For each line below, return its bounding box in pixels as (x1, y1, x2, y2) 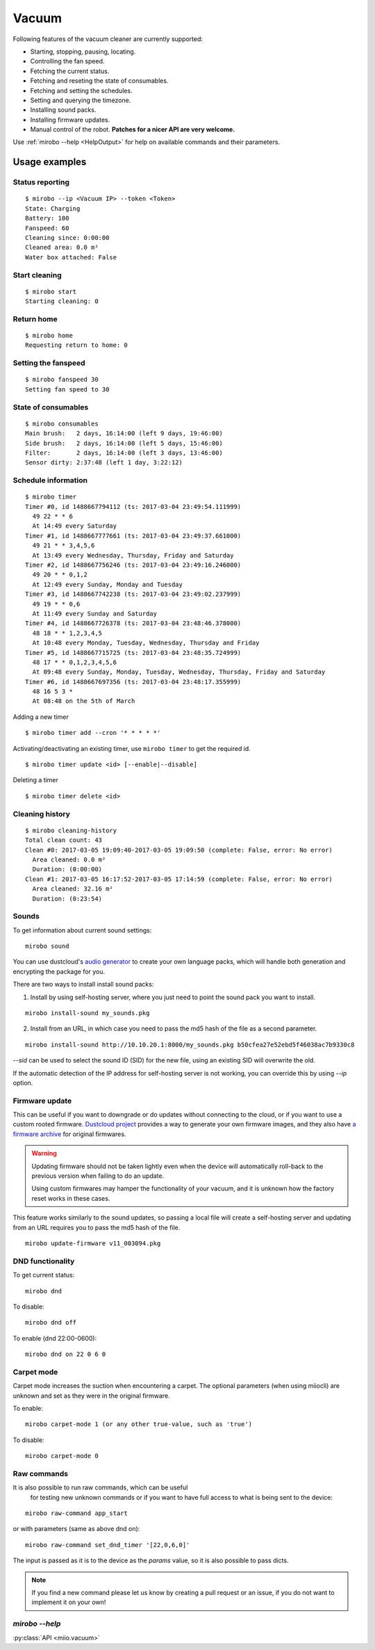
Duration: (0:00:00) (32, 866, 103, 873)
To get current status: (12, 1271, 75, 1279)
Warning (31, 1149, 57, 1158)
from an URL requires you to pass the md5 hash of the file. (12, 1223, 181, 1231)
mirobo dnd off (25, 1318, 77, 1327)
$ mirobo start (25, 287, 77, 296)
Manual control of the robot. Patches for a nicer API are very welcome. (30, 125, 235, 134)
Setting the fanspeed (12, 358, 86, 368)
